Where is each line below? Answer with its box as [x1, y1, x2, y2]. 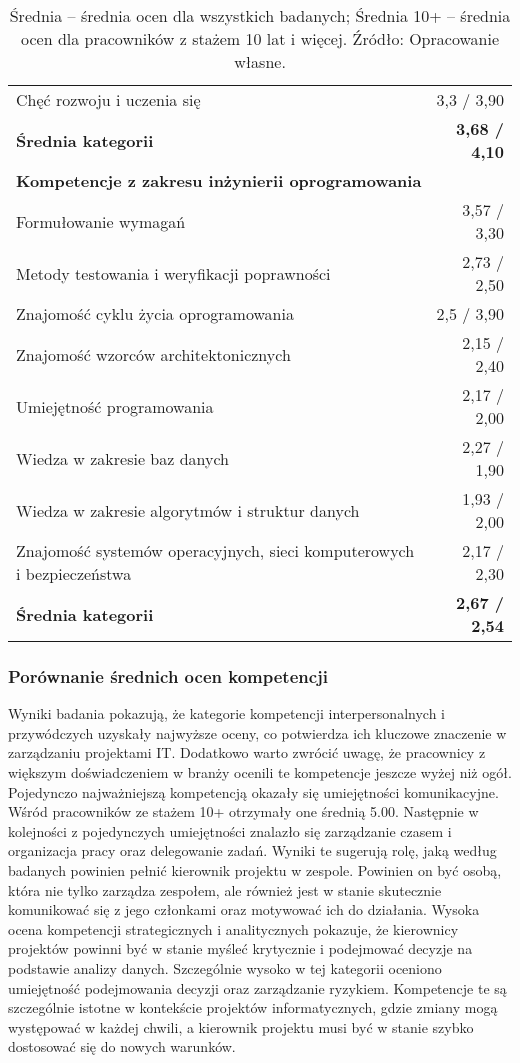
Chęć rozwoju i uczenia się [16, 88, 201, 111]
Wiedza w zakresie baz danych [16, 446, 229, 470]
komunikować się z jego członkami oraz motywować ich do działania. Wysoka [8, 899, 480, 920]
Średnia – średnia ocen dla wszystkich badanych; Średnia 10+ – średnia [9, 4, 511, 27]
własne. [234, 50, 286, 73]
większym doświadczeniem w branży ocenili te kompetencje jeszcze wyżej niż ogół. [8, 762, 512, 782]
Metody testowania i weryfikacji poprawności [16, 261, 331, 285]
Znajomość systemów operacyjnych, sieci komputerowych [16, 539, 415, 562]
